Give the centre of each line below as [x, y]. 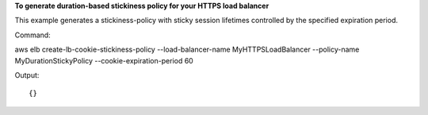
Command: [32, 35]
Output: [27, 75]
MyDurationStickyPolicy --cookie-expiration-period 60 [104, 60]
